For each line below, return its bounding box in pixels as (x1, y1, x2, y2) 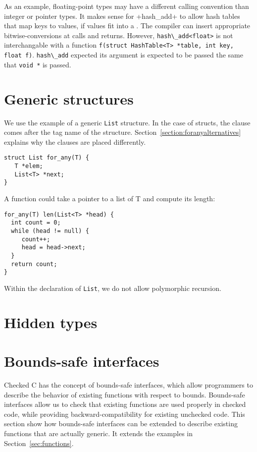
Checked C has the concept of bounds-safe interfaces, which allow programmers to (4, 380, 253, 390)
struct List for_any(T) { (4, 154, 89, 162)
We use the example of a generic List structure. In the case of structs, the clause (4, 117, 251, 127)
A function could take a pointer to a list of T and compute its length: (4, 193, 215, 203)
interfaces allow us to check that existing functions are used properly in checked (4, 399, 246, 409)
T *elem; (14, 163, 43, 170)
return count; (11, 260, 57, 268)
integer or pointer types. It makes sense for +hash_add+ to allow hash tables (4, 10, 240, 21)
